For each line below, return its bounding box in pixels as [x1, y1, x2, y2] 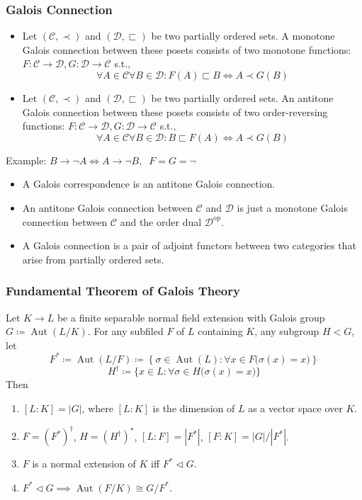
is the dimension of [152, 400, 235, 415]
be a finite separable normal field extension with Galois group [57, 309, 325, 324]
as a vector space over [248, 400, 343, 415]
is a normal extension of [32, 456, 136, 471]
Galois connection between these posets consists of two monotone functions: [22, 42, 351, 57]
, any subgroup [254, 324, 319, 339]
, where [81, 400, 113, 415]
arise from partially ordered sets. [22, 251, 164, 266]
